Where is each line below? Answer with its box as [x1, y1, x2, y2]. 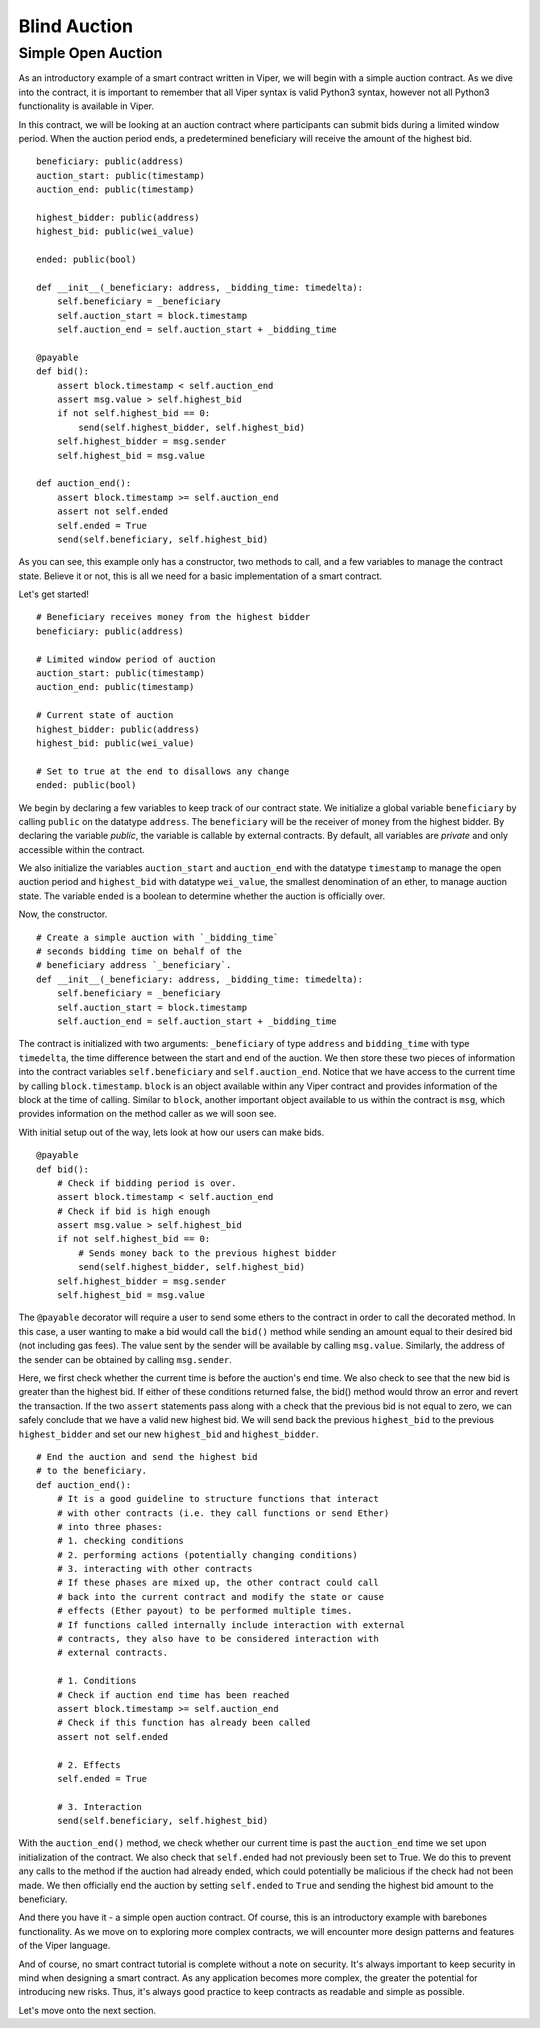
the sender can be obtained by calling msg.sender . [18, 1353, 232, 1365]
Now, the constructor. [18, 908, 108, 920]
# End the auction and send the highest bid [36, 1451, 259, 1462]
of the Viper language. [18, 1940, 111, 1952]
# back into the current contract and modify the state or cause [56, 1591, 385, 1602]
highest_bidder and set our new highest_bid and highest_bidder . [18, 1428, 319, 1440]
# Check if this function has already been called [56, 1717, 311, 1729]
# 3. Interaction [56, 1801, 142, 1812]
